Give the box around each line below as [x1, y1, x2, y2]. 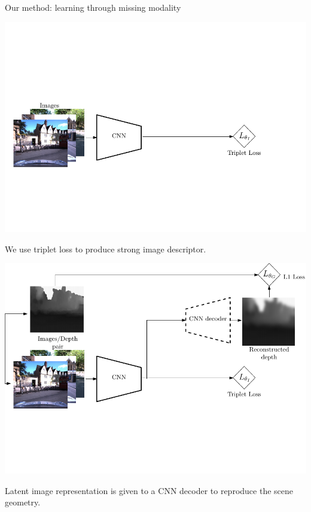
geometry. [5, 496, 41, 508]
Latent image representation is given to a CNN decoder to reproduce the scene [5, 484, 294, 496]
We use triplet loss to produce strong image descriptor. [5, 242, 206, 255]
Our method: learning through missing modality [5, 1, 181, 13]
